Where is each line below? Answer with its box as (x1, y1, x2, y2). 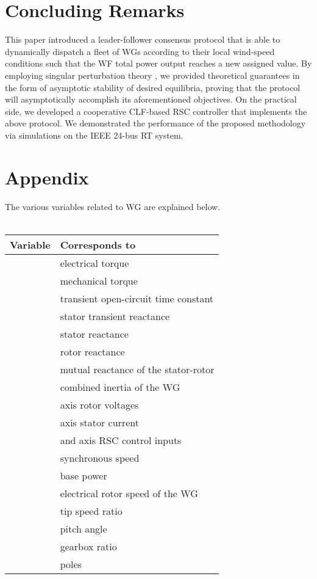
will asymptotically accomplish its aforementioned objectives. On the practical (5, 93, 297, 106)
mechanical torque (60, 273, 138, 288)
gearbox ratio (60, 539, 117, 553)
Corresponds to (60, 237, 136, 252)
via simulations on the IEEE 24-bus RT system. (5, 128, 183, 141)
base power (60, 468, 107, 482)
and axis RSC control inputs (60, 432, 182, 447)
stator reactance (60, 326, 129, 341)
